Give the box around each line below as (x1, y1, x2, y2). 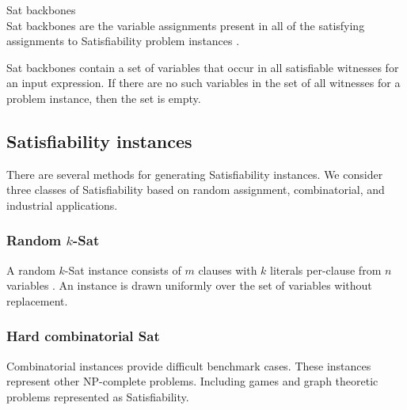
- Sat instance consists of (64, 261, 181, 278)
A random (6, 261, 55, 278)
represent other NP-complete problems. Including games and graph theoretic (6, 373, 378, 389)
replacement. (6, 292, 68, 309)
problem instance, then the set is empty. (6, 89, 201, 106)
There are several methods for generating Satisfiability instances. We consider (6, 165, 383, 182)
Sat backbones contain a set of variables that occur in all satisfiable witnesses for (6, 59, 399, 75)
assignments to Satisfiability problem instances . (6, 32, 240, 49)
